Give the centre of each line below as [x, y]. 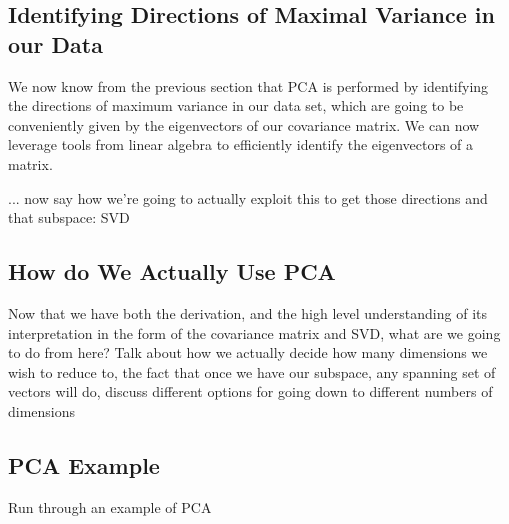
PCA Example [84, 464]
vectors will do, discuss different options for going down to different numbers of [250, 391]
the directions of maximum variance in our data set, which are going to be [236, 105]
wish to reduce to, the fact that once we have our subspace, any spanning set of [252, 371]
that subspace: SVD [69, 217]
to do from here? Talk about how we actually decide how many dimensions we [248, 352]
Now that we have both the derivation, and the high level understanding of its [247, 312]
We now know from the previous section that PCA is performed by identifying [248, 85]
